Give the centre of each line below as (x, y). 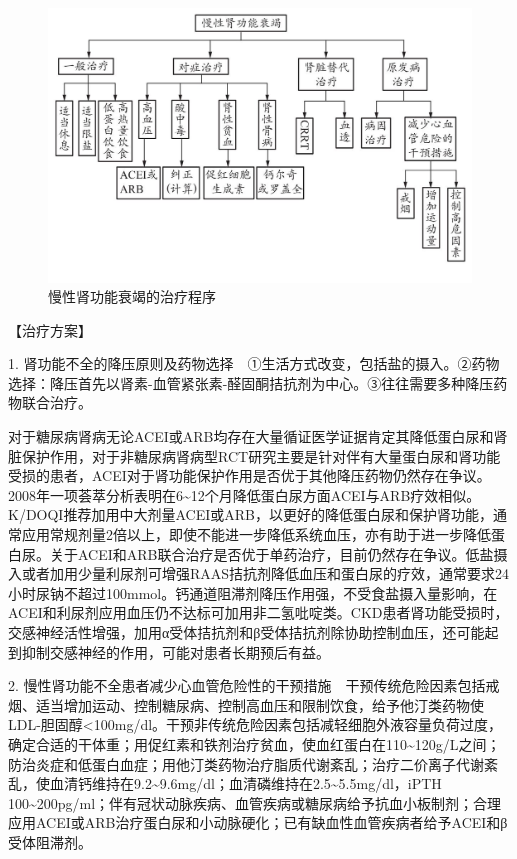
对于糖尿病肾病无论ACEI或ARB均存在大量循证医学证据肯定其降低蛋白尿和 (251, 436)
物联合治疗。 (50, 402)
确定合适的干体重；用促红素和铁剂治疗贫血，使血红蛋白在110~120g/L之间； (254, 743)
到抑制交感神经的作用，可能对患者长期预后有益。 (169, 651)
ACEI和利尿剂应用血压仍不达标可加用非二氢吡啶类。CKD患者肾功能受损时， (258, 612)
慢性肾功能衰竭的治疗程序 (132, 296)
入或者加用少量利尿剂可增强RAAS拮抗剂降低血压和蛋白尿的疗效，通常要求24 (259, 573)
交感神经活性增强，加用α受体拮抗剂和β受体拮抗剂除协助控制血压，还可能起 (253, 632)
